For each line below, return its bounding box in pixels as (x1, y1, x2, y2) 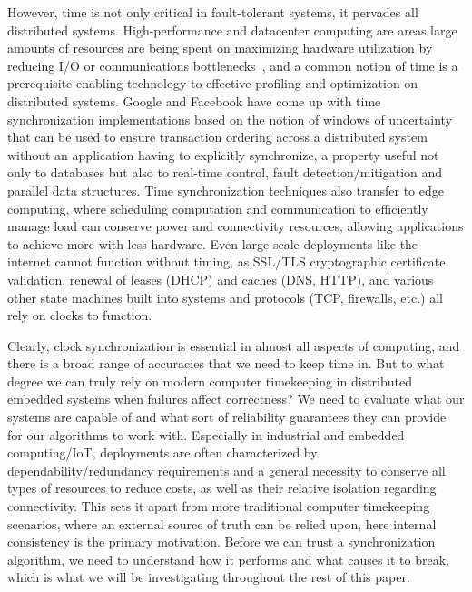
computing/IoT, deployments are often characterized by (7, 443, 318, 462)
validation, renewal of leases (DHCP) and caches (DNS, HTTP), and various (7, 269, 434, 288)
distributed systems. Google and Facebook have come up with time (7, 91, 381, 110)
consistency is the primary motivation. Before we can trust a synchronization (7, 532, 436, 551)
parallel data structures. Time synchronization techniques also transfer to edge (7, 180, 444, 199)
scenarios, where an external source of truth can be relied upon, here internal (7, 514, 437, 533)
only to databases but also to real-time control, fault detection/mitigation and (7, 163, 443, 182)
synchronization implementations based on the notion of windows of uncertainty (7, 109, 453, 128)
